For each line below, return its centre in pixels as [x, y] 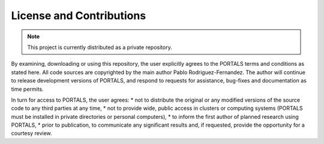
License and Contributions [79, 16]
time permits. [28, 89]
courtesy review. [31, 133]
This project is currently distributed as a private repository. [100, 47]
